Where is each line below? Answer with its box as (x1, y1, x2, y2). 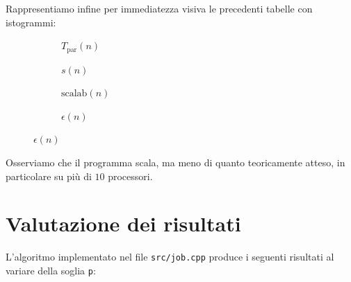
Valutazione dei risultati (6, 209, 241, 238)
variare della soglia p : (6, 263, 96, 277)
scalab (61, 89, 88, 99)
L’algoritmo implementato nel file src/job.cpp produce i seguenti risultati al (6, 249, 334, 264)
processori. (108, 168, 153, 183)
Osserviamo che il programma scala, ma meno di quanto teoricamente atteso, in (6, 155, 345, 170)
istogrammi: (6, 15, 56, 29)
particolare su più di (6, 168, 92, 183)
